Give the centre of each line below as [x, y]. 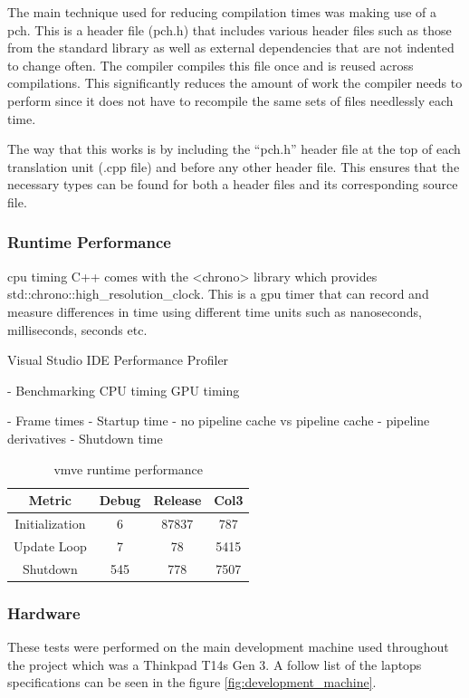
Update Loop [50, 545]
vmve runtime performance [129, 469]
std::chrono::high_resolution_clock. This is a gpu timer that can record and [218, 294]
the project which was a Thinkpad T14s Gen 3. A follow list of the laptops [215, 664]
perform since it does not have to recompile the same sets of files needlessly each [230, 100]
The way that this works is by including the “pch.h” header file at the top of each [234, 149]
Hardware [44, 612]
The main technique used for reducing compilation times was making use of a [222, 12]
